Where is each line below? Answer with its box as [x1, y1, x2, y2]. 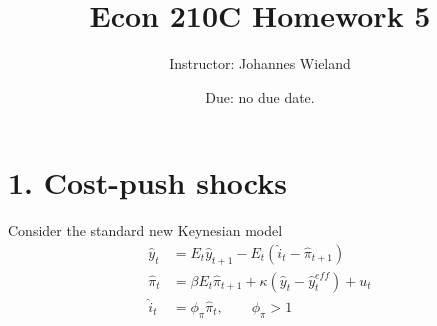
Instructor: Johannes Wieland [169, 53, 351, 74]
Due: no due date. [205, 86, 315, 107]
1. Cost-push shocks [8, 162, 287, 203]
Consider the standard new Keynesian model [8, 220, 283, 241]
